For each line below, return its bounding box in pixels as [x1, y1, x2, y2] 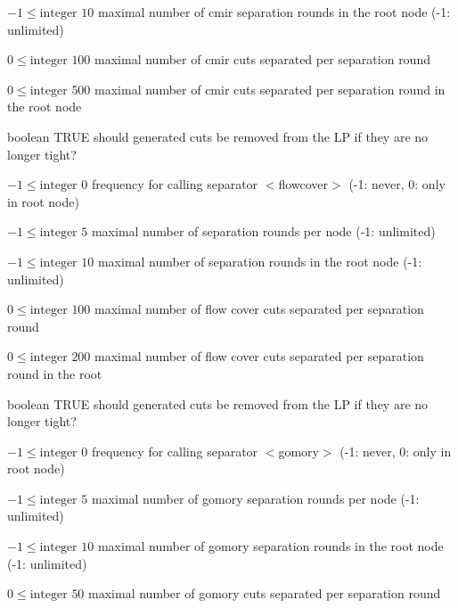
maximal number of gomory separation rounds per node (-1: [91, 489, 420, 507]
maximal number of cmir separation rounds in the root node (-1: [97, 3, 451, 21]
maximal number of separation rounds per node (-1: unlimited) [91, 222, 436, 241]
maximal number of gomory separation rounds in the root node [97, 537, 444, 555]
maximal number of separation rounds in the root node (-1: [97, 251, 422, 270]
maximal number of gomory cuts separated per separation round [88, 584, 441, 603]
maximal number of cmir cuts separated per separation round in [94, 79, 446, 98]
